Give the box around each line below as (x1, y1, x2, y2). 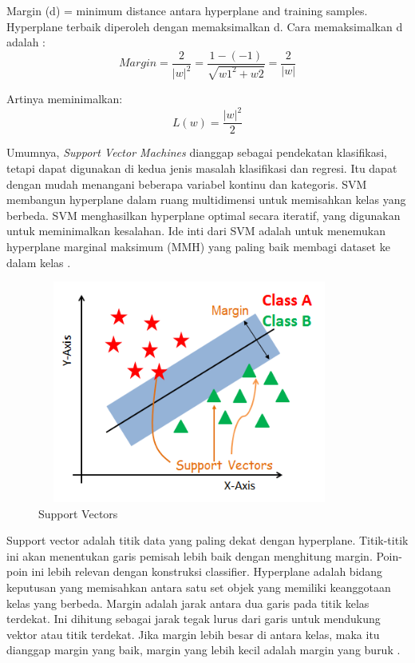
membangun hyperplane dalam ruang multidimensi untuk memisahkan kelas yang (6, 191, 406, 208)
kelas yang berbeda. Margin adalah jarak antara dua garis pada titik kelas (6, 594, 370, 611)
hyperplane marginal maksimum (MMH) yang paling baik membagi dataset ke (6, 238, 390, 254)
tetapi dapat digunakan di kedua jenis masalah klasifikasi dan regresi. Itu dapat (6, 159, 397, 176)
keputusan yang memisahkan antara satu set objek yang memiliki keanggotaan (6, 578, 391, 595)
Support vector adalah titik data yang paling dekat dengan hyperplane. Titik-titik (6, 532, 409, 549)
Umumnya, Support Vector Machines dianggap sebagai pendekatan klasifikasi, (6, 144, 387, 161)
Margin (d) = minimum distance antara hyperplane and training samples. (6, 2, 368, 18)
